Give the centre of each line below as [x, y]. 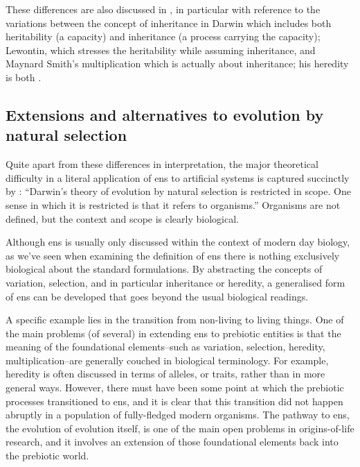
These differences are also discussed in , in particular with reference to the [163, 9]
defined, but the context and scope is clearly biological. [122, 218]
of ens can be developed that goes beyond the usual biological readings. [157, 296]
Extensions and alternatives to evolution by [165, 114]
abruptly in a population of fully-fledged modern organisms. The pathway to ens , [178, 415]
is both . [24, 77]
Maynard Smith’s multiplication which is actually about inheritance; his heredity [177, 63]
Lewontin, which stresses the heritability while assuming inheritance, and [161, 50]
